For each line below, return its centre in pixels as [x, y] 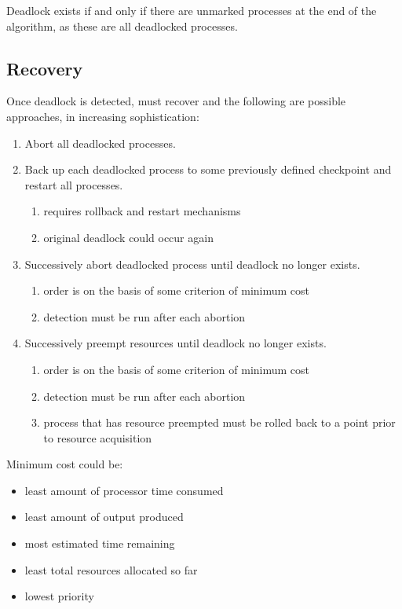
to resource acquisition [98, 437]
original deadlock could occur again [128, 237]
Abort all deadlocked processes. [100, 143]
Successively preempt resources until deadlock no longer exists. [175, 343]
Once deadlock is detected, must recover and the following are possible [176, 101]
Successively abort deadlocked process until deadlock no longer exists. [192, 264]
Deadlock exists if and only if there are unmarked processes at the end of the [192, 10]
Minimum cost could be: [65, 464]
